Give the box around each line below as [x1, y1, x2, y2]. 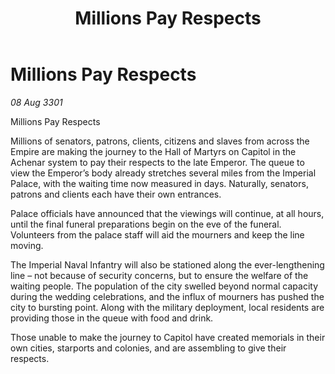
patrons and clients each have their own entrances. [10, 188, 222, 200]
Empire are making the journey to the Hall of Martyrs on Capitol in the [10, 145, 297, 157]
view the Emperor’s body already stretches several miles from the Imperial [10, 167, 317, 179]
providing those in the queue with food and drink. [10, 312, 214, 324]
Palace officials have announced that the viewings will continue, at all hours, [10, 207, 325, 219]
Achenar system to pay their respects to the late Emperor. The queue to [10, 156, 305, 168]
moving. [10, 239, 44, 251]
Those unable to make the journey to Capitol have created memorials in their [10, 331, 326, 343]
